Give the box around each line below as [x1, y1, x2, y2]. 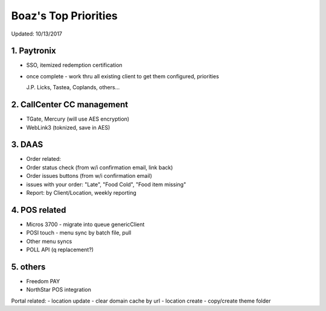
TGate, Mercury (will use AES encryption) [26, 115, 130, 123]
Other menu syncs [26, 237, 72, 245]
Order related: [26, 155, 62, 163]
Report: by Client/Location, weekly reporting [26, 189, 137, 196]
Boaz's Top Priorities [11, 9, 118, 22]
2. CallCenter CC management [11, 99, 129, 110]
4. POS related [11, 205, 66, 215]
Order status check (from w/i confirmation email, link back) [26, 163, 173, 171]
